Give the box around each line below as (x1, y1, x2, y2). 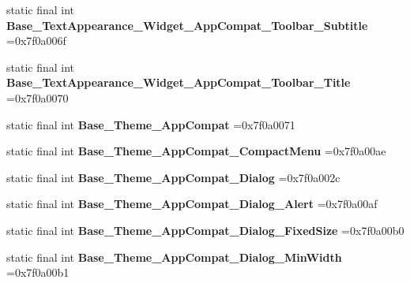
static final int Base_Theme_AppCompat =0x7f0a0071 (6, 116, 295, 132)
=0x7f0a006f (6, 32, 66, 49)
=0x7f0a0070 (6, 89, 69, 106)
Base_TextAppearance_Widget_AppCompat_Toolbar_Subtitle (6, 17, 368, 33)
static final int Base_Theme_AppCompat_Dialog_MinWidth (6, 248, 342, 265)
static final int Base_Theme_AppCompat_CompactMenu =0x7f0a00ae (6, 143, 386, 159)
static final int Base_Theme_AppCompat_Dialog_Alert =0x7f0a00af (6, 195, 378, 212)
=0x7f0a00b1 (6, 264, 70, 281)
